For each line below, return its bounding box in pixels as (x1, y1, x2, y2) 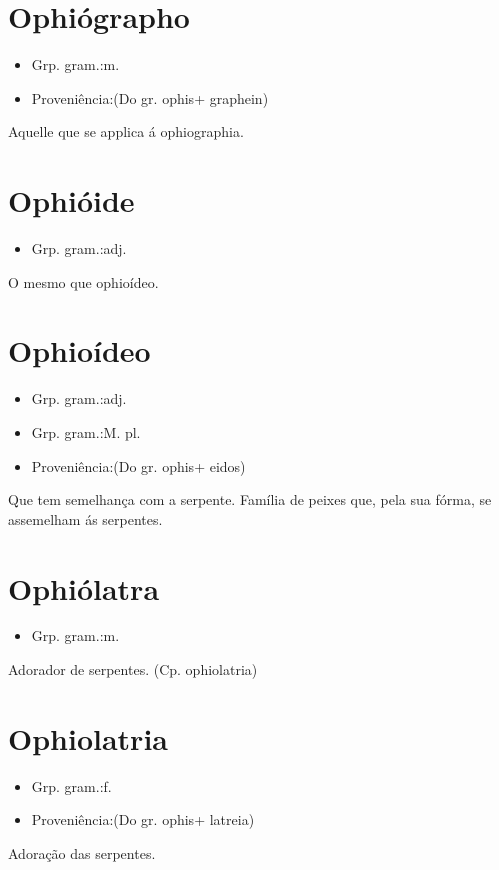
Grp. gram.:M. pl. (31, 421, 141, 442)
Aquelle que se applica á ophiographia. (8, 121, 244, 142)
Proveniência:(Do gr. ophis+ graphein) (31, 87, 269, 108)
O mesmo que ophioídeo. (8, 271, 159, 292)
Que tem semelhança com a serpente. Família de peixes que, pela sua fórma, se (8, 489, 492, 510)
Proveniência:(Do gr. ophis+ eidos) (31, 455, 246, 476)
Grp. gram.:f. (31, 775, 112, 796)
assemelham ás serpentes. (8, 508, 163, 529)
